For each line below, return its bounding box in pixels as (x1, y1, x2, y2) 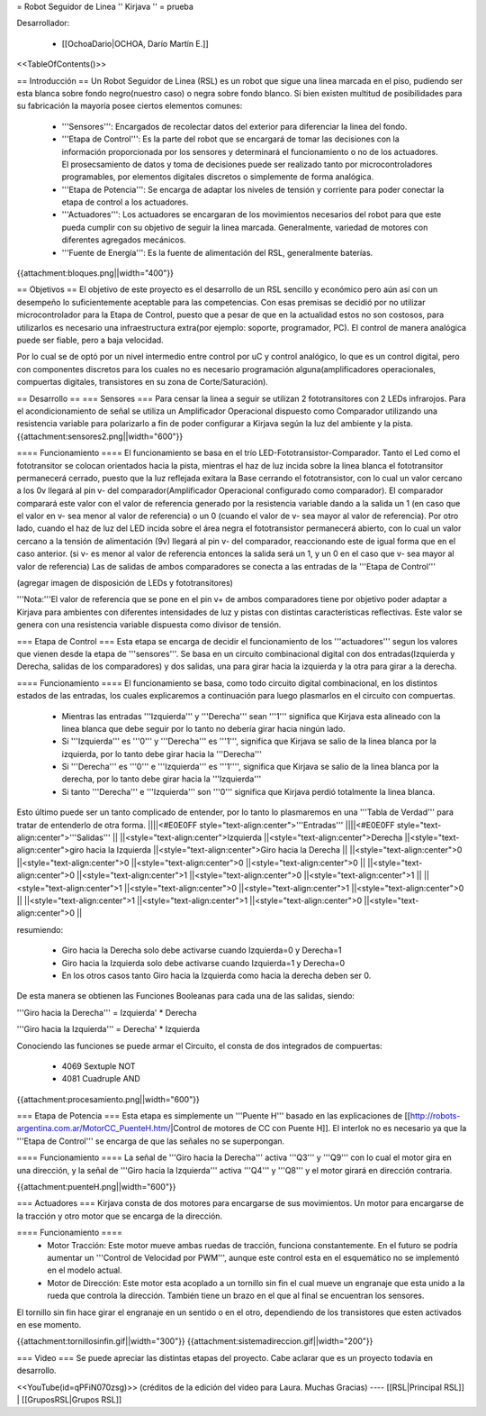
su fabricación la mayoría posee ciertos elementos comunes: (16, 100, 243, 112)
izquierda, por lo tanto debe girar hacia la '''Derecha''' (61, 748, 263, 759)
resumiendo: (16, 924, 63, 935)
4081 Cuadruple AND (61, 1073, 141, 1084)
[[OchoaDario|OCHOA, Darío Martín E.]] (61, 38, 209, 49)
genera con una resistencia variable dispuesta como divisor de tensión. (16, 619, 282, 630)
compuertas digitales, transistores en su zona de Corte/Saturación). (16, 377, 269, 388)
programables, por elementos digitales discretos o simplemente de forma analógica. (61, 171, 374, 182)
